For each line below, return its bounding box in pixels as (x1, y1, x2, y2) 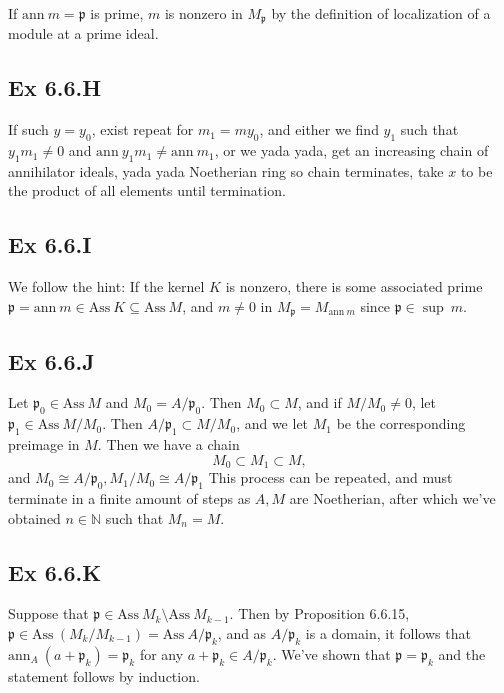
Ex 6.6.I (8, 229, 92, 260)
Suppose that (8, 603, 89, 624)
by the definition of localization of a (271, 3, 491, 23)
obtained (8, 507, 61, 528)
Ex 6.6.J (8, 345, 95, 376)
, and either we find (259, 119, 379, 140)
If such (8, 119, 49, 140)
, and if (297, 392, 342, 413)
